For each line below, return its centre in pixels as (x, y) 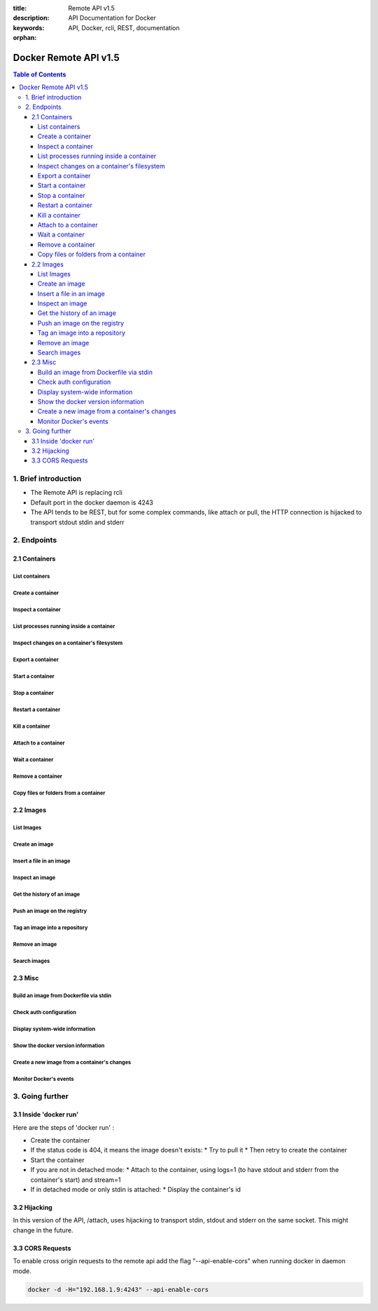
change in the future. (43, 1230)
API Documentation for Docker (112, 18)
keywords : (29, 27)
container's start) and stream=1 (76, 1180)
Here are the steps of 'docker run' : (64, 1127)
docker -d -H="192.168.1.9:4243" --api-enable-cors (118, 1289)
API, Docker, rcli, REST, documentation (124, 27)
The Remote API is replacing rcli (76, 493)
